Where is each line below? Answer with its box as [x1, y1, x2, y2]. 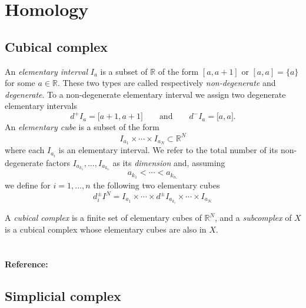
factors [46, 156, 70, 168]
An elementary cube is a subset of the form [5, 121, 159, 133]
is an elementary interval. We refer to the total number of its [58, 144, 278, 156]
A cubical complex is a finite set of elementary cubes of [5, 211, 202, 224]
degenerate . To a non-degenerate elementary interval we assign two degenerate [5, 88, 286, 100]
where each [5, 144, 45, 156]
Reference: [5, 257, 48, 270]
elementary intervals [5, 100, 78, 112]
